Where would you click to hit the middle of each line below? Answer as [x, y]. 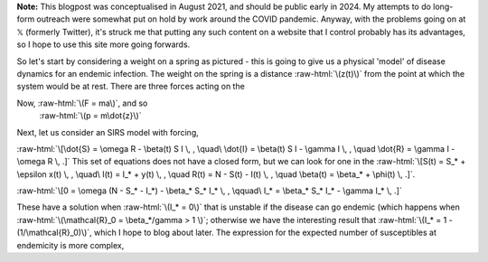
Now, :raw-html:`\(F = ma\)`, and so [82, 103]
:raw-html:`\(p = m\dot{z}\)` [90, 116]
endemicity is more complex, [70, 245]
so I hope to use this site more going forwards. [103, 44]
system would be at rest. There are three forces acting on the [131, 87]
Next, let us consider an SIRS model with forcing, [108, 132]
